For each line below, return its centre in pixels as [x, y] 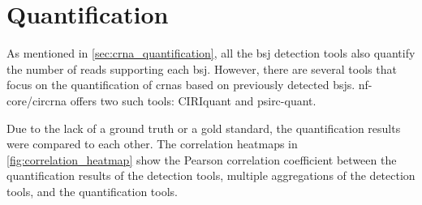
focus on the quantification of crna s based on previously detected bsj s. [181, 85]
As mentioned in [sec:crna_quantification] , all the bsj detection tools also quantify [211, 53]
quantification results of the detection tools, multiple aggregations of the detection [211, 175]
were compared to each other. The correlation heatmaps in [152, 144]
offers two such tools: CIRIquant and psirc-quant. [193, 100]
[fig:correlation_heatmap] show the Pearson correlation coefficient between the [202, 159]
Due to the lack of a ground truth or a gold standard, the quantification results [204, 128]
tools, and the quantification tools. [92, 191]
